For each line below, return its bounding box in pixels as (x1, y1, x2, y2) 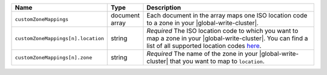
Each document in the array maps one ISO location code (146, 11, 308, 19)
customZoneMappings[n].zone (15, 54, 93, 61)
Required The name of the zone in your (146, 50, 258, 58)
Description (146, 4, 181, 11)
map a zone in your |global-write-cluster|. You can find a (146, 34, 308, 42)
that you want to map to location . (170, 57, 265, 65)
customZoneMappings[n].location (15, 35, 104, 41)
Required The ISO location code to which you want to (146, 27, 299, 35)
